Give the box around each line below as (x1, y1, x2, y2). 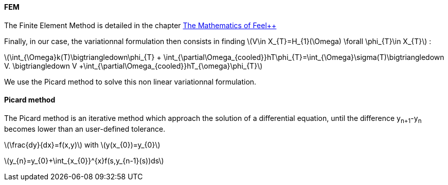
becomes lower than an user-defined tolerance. (4, 124, 166, 133)
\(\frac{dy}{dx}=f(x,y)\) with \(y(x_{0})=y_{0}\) (4, 140, 160, 149)
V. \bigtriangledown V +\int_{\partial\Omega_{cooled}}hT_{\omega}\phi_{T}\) (4, 61, 263, 70)
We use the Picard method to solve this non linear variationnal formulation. (4, 77, 257, 86)
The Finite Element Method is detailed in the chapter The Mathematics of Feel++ (4, 20, 277, 30)
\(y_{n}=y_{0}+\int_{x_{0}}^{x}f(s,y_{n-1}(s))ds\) (4, 156, 164, 165)
